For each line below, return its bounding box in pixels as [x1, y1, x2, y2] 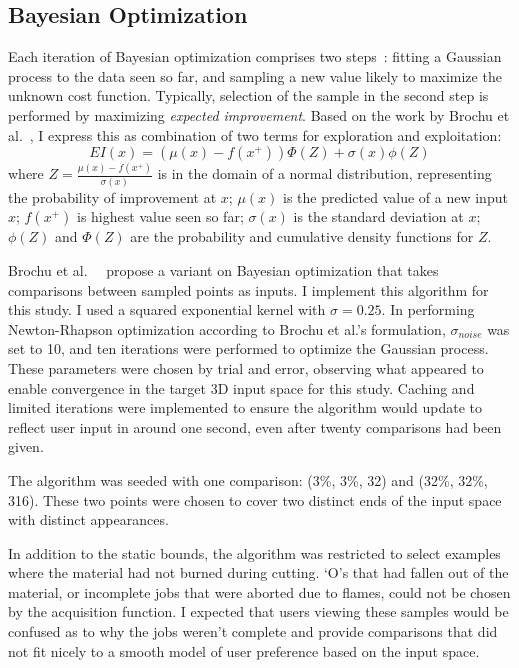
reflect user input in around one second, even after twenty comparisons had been [8, 416, 502, 437]
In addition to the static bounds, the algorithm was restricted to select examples [8, 542, 501, 563]
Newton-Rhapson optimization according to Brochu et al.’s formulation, [8, 318, 446, 339]
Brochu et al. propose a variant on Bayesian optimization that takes [8, 259, 439, 280]
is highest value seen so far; [77, 206, 244, 227]
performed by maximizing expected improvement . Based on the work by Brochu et [8, 104, 510, 125]
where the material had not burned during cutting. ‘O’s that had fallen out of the [8, 562, 509, 583]
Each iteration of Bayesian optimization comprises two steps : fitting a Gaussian [8, 46, 502, 67]
